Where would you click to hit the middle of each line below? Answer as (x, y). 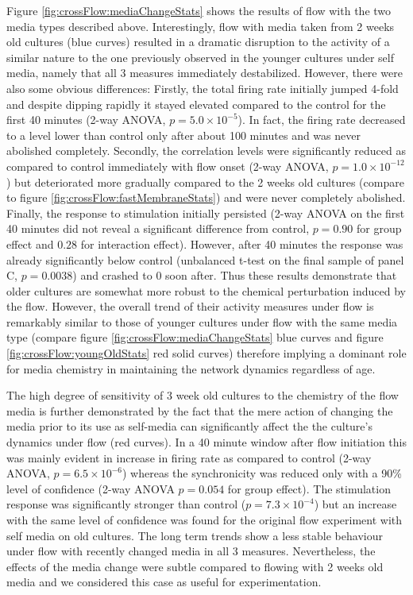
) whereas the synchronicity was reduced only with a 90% (262, 473)
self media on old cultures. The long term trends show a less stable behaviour (195, 535)
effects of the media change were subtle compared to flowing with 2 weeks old (195, 566)
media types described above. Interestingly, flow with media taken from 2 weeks (201, 26)
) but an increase (355, 504)
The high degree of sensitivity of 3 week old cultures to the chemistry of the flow (203, 395)
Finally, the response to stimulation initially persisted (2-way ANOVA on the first (206, 212)
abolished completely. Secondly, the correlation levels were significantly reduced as (206, 151)
